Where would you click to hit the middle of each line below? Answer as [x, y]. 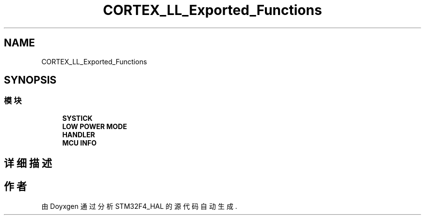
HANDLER [79, 134]
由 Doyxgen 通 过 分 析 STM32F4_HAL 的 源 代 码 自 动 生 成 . [139, 206]
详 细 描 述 [28, 163]
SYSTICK [77, 118]
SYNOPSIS [30, 80]
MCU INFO [79, 143]
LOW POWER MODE [95, 126]
